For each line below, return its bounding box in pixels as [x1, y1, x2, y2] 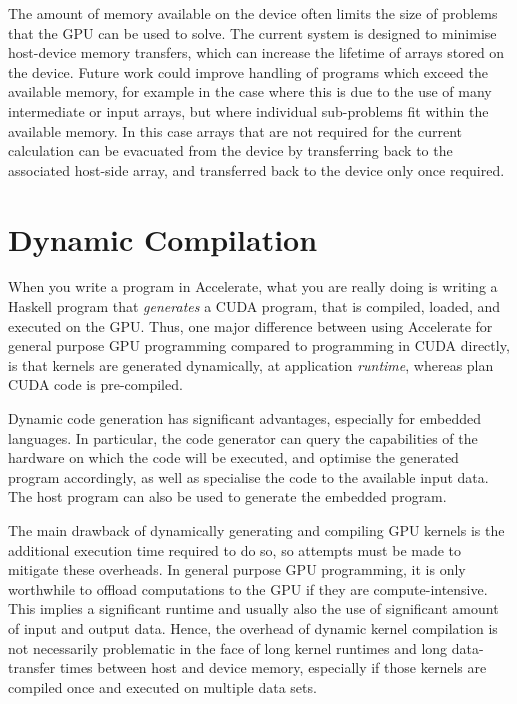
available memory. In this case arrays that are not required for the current [8, 120, 463, 141]
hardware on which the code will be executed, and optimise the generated [8, 447, 459, 468]
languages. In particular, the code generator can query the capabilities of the [8, 427, 478, 448]
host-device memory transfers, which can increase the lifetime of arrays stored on [8, 42, 505, 63]
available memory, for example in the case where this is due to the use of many [8, 81, 492, 102]
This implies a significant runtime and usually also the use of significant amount [8, 598, 499, 619]
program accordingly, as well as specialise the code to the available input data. [8, 466, 489, 487]
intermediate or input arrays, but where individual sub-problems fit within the [8, 100, 489, 121]
